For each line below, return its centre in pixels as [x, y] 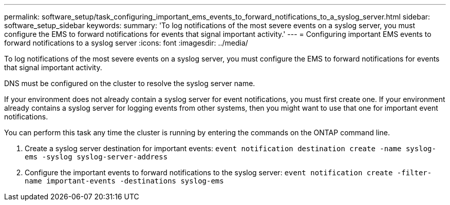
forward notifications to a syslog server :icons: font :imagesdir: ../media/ [126, 43]
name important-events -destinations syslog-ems [124, 181]
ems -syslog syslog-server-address [96, 157]
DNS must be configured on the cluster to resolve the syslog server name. [130, 83]
